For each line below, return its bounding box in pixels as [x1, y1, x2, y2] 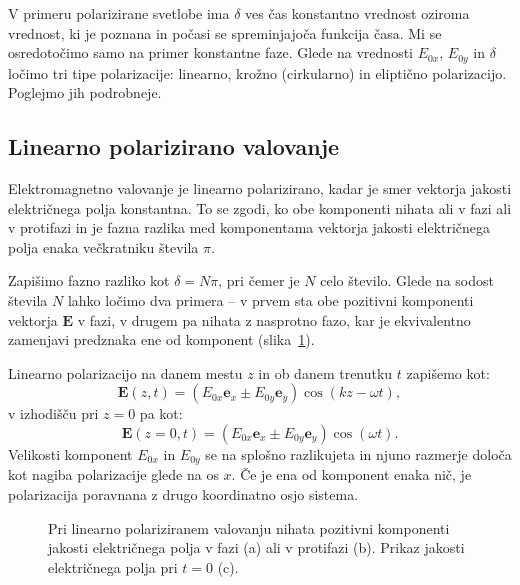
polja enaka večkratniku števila [8, 236, 199, 257]
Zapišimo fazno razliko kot [8, 270, 170, 291]
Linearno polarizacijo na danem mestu [8, 362, 243, 383]
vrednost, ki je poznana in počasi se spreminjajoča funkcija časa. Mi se [8, 22, 442, 43]
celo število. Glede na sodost [320, 270, 494, 291]
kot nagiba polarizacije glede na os [8, 464, 219, 485]
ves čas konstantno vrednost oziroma [245, 3, 470, 23]
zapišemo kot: [406, 362, 490, 383]
